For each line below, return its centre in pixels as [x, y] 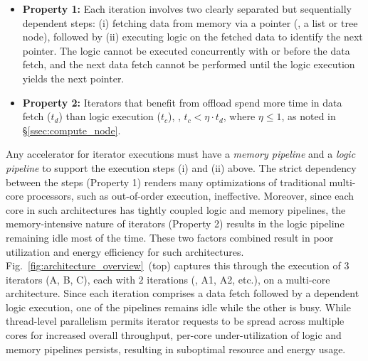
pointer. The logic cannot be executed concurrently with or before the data [186, 50]
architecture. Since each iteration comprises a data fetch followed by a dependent [183, 293]
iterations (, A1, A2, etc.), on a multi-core [238, 279]
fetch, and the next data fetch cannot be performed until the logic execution [189, 64]
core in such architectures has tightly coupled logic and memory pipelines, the [176, 209]
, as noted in [309, 116]
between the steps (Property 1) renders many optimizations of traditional [166, 182]
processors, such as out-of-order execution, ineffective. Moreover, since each [190, 196]
